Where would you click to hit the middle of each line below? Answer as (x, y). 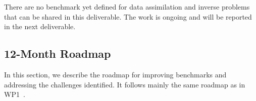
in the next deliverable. (40, 26)
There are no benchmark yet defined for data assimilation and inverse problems (127, 7)
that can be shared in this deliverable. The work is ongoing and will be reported (128, 16)
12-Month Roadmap (58, 54)
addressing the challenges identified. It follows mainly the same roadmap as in (125, 84)
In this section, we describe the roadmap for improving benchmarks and (115, 74)
